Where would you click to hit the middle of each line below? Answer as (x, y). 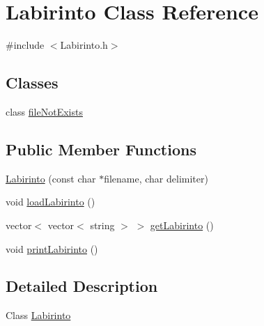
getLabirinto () (182, 225)
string (102, 225)
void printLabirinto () (52, 248)
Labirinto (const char (51, 178)
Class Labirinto (38, 315)
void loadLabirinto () (51, 202)
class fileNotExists (44, 111)
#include (25, 45)
